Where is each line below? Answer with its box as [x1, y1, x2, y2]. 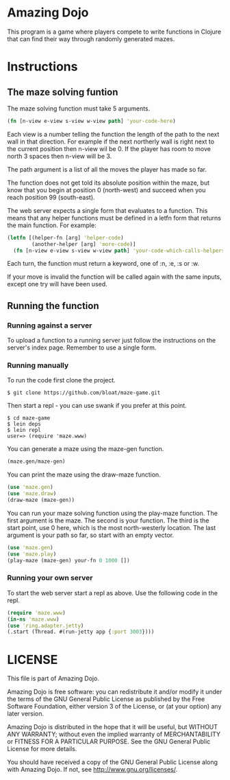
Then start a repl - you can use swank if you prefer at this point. [7, 402, 187, 410]
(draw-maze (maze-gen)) [7, 496, 75, 504]
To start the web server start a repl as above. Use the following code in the [7, 588, 218, 597]
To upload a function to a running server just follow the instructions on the [7, 336, 216, 345]
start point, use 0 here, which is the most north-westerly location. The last [7, 523, 216, 531]
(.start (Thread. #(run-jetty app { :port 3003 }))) [7, 628, 155, 636]
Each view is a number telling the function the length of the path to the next [7, 130, 220, 138]
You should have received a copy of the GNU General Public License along [7, 758, 218, 766]
